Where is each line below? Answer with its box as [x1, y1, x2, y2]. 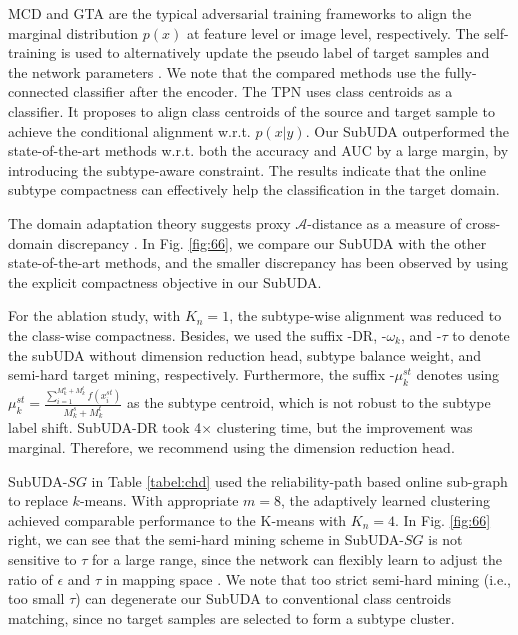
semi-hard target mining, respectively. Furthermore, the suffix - [8, 364, 395, 385]
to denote [452, 324, 510, 345]
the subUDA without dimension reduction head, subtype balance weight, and [8, 344, 482, 365]
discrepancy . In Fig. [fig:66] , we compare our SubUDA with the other [57, 232, 487, 253]
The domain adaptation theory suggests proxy [8, 212, 291, 233]
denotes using [416, 364, 500, 385]
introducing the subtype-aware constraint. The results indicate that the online [8, 159, 487, 180]
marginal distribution [8, 22, 139, 43]
